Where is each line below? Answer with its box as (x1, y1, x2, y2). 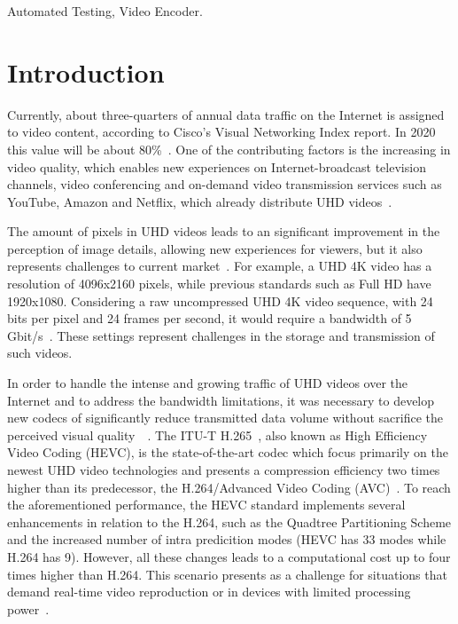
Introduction (7, 53, 165, 90)
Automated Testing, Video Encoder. (7, 2, 203, 20)
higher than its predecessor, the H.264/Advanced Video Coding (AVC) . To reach (7, 478, 451, 496)
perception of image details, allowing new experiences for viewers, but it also (7, 239, 423, 257)
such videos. (7, 344, 73, 362)
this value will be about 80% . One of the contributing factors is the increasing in (7, 139, 451, 158)
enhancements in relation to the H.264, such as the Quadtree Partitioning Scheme (7, 512, 452, 531)
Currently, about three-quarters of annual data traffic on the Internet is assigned (7, 105, 445, 123)
